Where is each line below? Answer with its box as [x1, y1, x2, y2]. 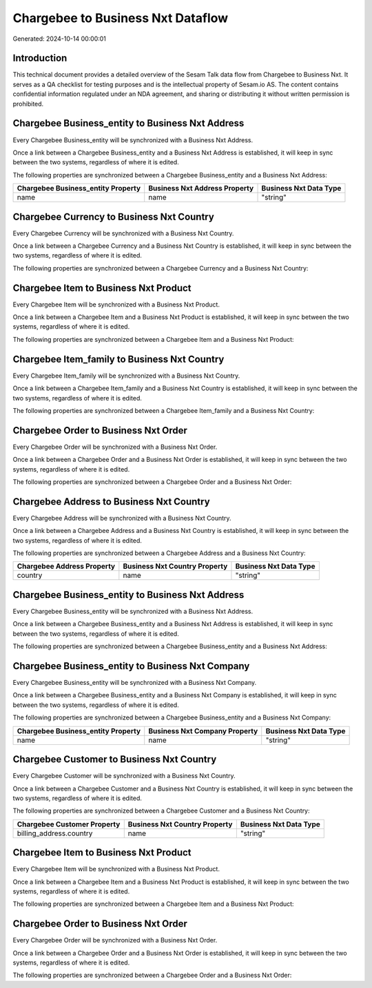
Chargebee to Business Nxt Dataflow [12, 10, 229, 26]
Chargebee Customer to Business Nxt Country [12, 753, 217, 766]
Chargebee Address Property [17, 561, 116, 571]
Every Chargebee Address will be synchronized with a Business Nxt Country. [12, 514, 231, 522]
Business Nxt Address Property [148, 184, 254, 193]
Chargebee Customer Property [17, 819, 121, 829]
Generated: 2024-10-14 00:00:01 [12, 35, 107, 43]
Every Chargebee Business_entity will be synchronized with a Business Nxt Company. [12, 679, 257, 687]
